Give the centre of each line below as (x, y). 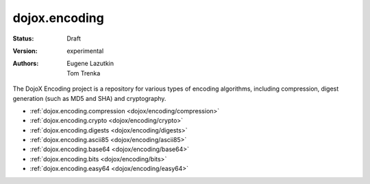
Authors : (26, 64)
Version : (25, 51)
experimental (85, 51)
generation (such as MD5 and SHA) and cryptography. (89, 98)
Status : (23, 38)
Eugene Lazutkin (90, 64)
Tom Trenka (84, 73)
